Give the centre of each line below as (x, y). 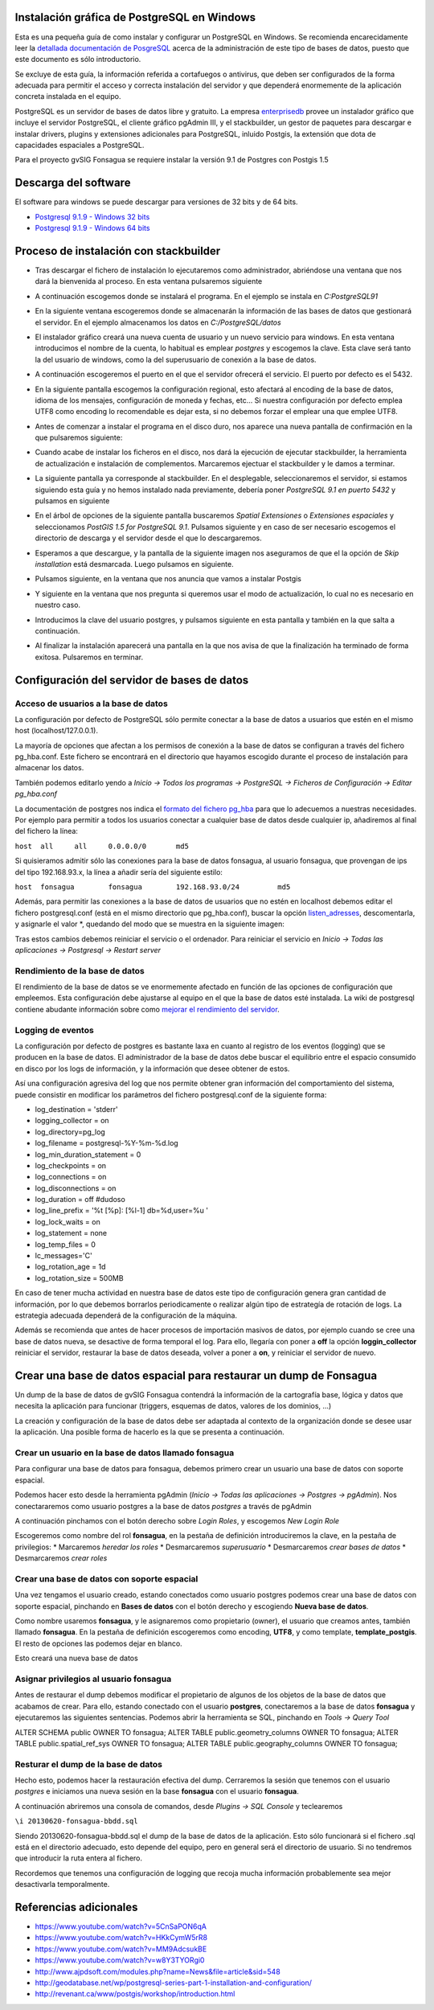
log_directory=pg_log (70, 1132)
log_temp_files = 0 (66, 1244)
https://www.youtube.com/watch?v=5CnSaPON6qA (121, 1926)
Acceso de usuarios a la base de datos (91, 703)
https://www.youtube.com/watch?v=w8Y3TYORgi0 (120, 1960)
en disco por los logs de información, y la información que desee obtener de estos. (152, 1069)
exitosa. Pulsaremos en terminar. (89, 657)
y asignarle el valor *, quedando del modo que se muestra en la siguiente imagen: (149, 924)
